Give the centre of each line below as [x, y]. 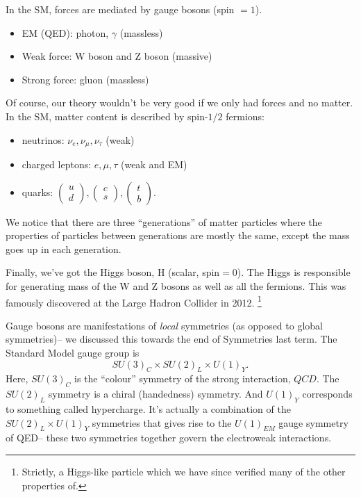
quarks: [37, 192]
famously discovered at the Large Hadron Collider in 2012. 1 [134, 301]
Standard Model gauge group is [73, 353]
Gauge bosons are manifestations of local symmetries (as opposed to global [164, 325]
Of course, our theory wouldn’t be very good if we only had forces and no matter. [179, 103]
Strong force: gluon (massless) [85, 79]
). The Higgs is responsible [294, 272]
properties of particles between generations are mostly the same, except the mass [178, 235]
